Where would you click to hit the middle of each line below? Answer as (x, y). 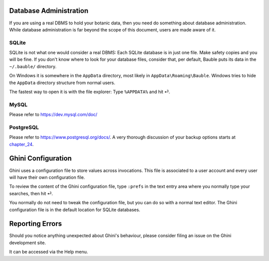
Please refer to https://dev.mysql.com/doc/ (53, 115)
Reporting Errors (36, 224)
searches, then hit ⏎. (31, 193)
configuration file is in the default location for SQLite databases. (75, 210)
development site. (28, 243)
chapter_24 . (21, 144)
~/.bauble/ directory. (33, 66)
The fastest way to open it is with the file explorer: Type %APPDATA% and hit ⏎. (90, 92)
